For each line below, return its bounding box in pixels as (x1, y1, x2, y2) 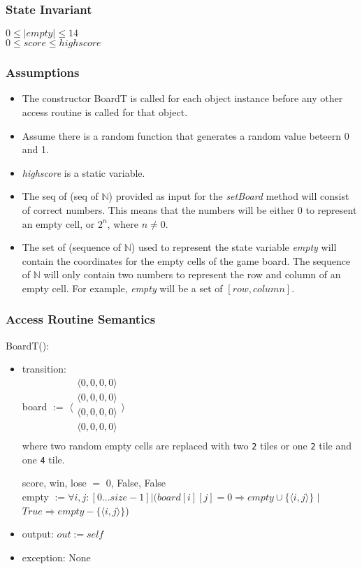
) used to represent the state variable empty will (131, 240, 337, 254)
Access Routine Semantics (6, 310, 156, 328)
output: (22, 526, 54, 541)
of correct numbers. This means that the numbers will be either (22, 203, 295, 217)
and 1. (22, 142, 49, 157)
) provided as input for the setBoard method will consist (108, 189, 349, 203)
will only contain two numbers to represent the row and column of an (43, 267, 341, 282)
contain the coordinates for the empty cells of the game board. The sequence (22, 253, 351, 268)
